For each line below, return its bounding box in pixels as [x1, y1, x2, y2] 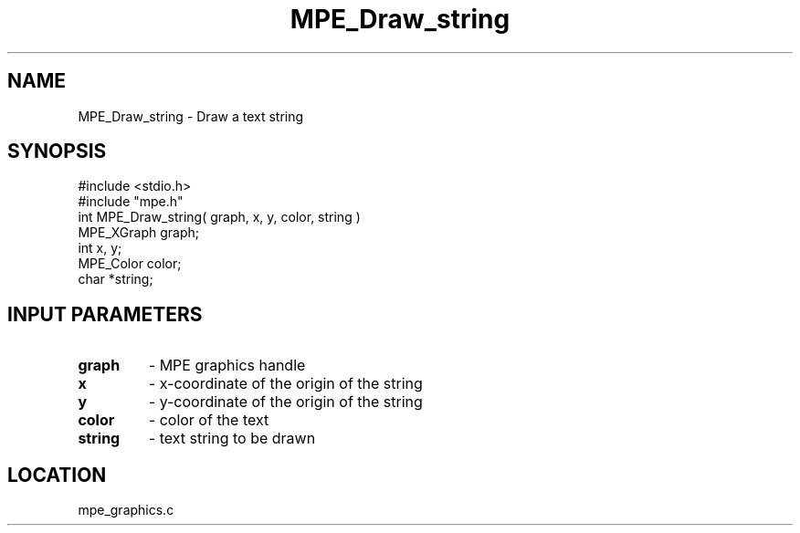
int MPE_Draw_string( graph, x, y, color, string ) [78, 209, 361, 225]
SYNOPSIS [7, 140, 107, 163]
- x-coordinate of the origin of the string [148, 374, 423, 393]
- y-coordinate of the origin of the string [148, 392, 423, 412]
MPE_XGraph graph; [78, 225, 200, 241]
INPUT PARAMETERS [7, 302, 203, 326]
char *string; [78, 271, 153, 287]
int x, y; [78, 240, 122, 256]
